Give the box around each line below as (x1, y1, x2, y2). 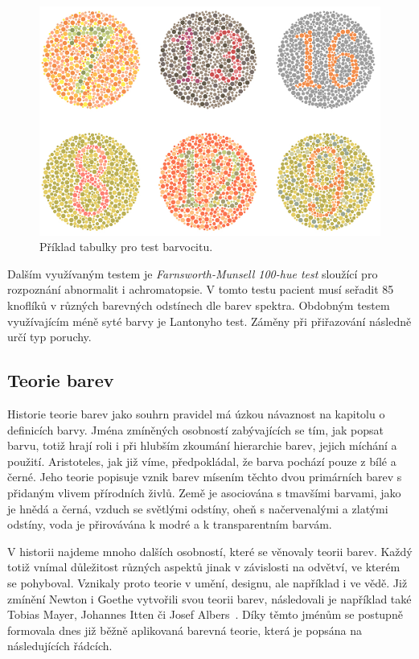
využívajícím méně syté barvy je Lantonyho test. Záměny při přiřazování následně (7, 312, 412, 329)
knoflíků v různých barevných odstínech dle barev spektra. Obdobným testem (7, 297, 390, 314)
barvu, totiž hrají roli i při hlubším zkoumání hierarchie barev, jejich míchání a (7, 437, 397, 454)
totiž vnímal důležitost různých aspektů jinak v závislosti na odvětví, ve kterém (7, 558, 401, 575)
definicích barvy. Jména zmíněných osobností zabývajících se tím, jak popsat (7, 421, 384, 438)
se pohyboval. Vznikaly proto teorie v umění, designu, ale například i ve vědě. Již (7, 574, 408, 591)
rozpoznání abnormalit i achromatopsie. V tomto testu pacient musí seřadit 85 (7, 281, 394, 298)
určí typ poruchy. (7, 328, 92, 345)
